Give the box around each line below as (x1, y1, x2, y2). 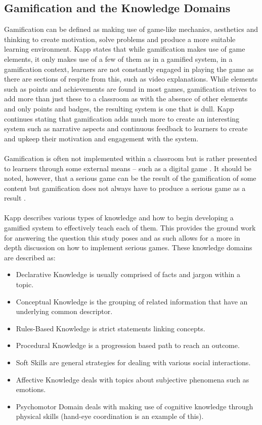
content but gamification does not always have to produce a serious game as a (4, 182, 246, 193)
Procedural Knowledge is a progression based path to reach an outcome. (16, 340, 240, 351)
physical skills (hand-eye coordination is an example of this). (16, 411, 204, 421)
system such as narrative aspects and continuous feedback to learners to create (4, 123, 248, 134)
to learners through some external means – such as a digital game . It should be (4, 163, 252, 173)
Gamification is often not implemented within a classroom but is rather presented (4, 152, 257, 163)
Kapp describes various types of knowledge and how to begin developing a (4, 212, 234, 223)
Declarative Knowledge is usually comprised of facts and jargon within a (16, 269, 240, 280)
